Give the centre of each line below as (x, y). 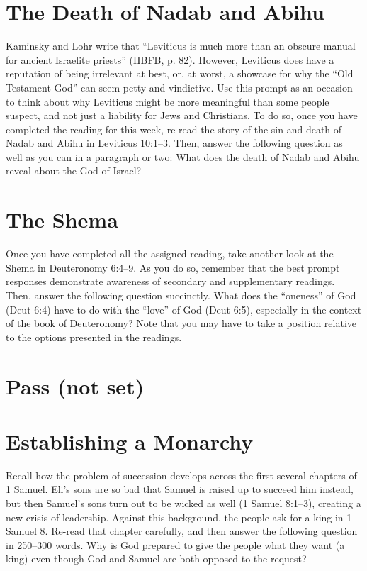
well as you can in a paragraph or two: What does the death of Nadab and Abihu (183, 156)
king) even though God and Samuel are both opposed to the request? (156, 559)
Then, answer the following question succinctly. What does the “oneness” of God (181, 295)
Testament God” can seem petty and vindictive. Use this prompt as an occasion (179, 87)
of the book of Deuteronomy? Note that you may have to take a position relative (181, 323)
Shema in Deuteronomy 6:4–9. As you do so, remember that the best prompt (173, 267)
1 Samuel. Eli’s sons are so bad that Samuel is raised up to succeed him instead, (180, 489)
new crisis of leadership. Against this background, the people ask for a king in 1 (179, 517)
